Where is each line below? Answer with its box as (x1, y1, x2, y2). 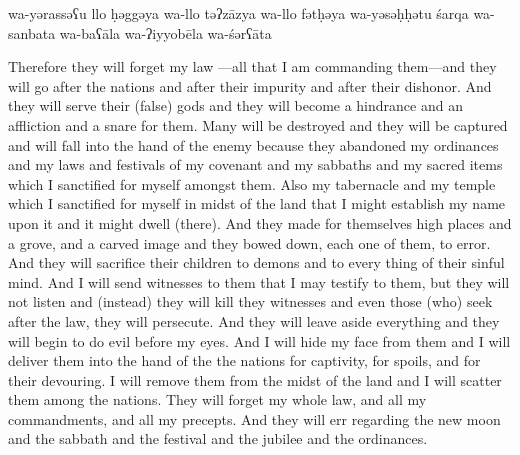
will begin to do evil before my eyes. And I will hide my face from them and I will (8, 330, 511, 351)
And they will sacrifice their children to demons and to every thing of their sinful (8, 252, 505, 273)
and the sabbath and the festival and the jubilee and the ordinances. (8, 428, 428, 449)
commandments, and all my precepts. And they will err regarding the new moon (8, 408, 501, 429)
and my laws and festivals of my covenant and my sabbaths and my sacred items (8, 154, 503, 175)
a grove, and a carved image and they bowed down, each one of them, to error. (8, 232, 491, 253)
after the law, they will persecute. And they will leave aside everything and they (8, 310, 500, 331)
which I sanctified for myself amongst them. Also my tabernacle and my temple (8, 173, 496, 194)
